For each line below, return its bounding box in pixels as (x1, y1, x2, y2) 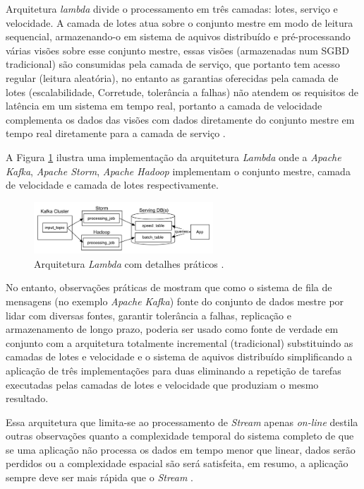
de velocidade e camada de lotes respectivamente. (6, 177, 219, 192)
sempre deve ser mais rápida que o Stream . (6, 470, 193, 485)
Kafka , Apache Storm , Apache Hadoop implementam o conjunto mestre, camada (6, 163, 351, 178)
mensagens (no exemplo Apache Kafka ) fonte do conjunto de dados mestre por (6, 293, 344, 308)
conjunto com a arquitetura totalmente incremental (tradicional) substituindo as (6, 335, 353, 350)
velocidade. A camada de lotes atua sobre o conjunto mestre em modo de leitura (6, 15, 353, 30)
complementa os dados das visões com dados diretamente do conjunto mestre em (6, 112, 355, 126)
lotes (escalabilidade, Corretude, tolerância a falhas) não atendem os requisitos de (6, 84, 358, 99)
